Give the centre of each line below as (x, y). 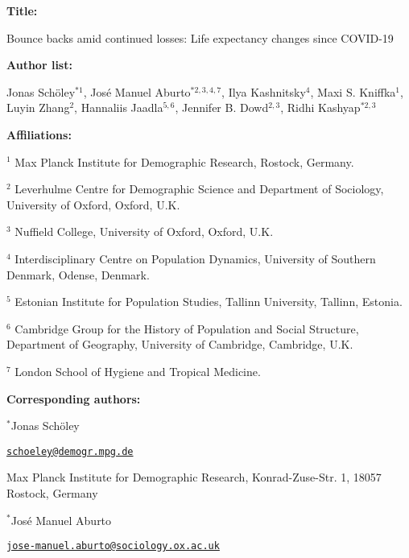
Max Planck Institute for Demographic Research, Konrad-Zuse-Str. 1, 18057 (194, 477)
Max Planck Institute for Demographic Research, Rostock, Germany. (184, 161)
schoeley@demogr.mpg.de (70, 451)
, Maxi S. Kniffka (353, 91)
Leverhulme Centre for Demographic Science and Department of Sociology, (199, 189)
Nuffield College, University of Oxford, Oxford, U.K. (144, 231)
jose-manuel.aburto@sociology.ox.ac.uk (113, 546)
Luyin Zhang (38, 107)
